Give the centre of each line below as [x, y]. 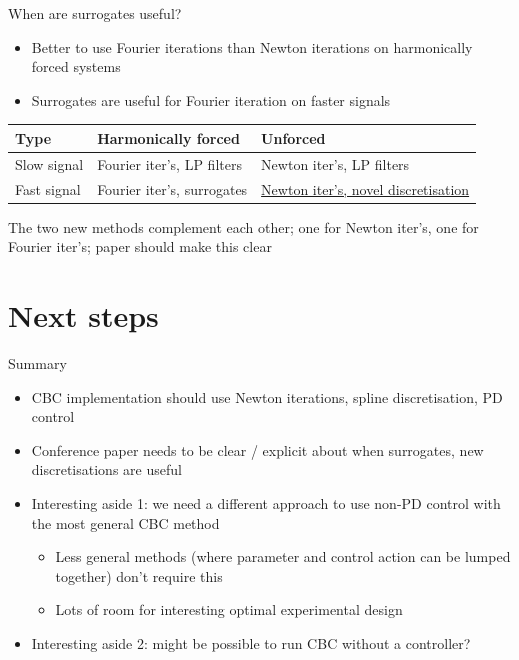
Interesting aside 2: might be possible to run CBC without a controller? [251, 642]
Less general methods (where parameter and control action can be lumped [283, 556]
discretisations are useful [106, 469]
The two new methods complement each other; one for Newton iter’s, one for [243, 226]
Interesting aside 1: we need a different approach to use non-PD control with [266, 502]
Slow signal [49, 163]
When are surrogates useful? [95, 13]
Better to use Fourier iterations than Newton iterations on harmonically [252, 46]
